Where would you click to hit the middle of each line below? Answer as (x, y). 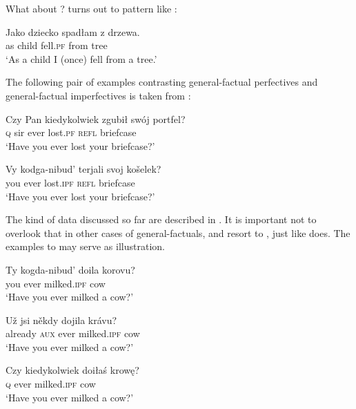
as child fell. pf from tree (57, 45)
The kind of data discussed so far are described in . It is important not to (161, 219)
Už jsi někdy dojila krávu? (61, 320)
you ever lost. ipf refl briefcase (70, 182)
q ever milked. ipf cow (51, 384)
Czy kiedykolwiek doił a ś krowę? (72, 370)
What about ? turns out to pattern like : (91, 8)
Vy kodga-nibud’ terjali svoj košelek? (83, 169)
